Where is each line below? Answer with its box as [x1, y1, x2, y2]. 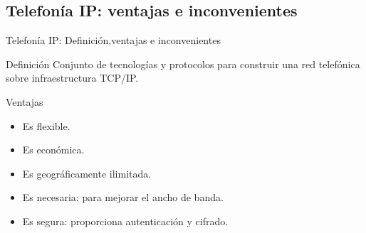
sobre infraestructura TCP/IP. [6, 70, 139, 85]
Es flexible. [22, 118, 70, 133]
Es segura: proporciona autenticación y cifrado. [22, 213, 229, 228]
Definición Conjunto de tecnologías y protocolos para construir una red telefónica [6, 56, 360, 71]
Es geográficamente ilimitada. [22, 166, 152, 180]
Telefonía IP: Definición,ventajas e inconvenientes [6, 33, 221, 48]
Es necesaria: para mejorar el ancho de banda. [22, 190, 224, 205]
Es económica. [22, 142, 85, 157]
